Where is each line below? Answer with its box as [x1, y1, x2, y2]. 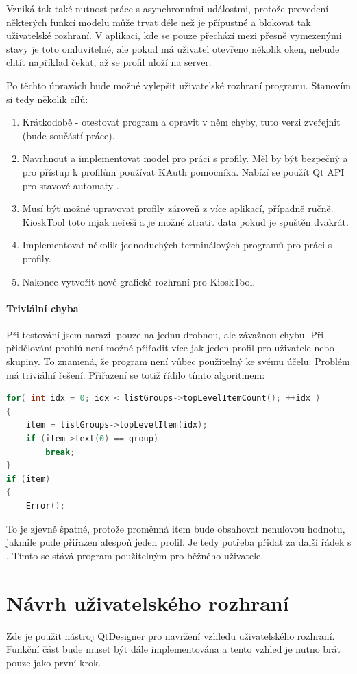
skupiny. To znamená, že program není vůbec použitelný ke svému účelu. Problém [6, 354, 350, 369]
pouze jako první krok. [6, 655, 101, 669]
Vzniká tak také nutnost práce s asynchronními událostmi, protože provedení [6, 1, 329, 15]
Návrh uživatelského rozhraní [6, 588, 289, 616]
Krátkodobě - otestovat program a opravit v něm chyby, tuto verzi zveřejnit [22, 115, 341, 129]
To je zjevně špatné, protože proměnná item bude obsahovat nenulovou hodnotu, [6, 521, 345, 535]
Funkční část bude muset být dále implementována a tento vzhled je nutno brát [6, 642, 341, 656]
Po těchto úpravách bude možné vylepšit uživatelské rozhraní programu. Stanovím [6, 78, 351, 92]
